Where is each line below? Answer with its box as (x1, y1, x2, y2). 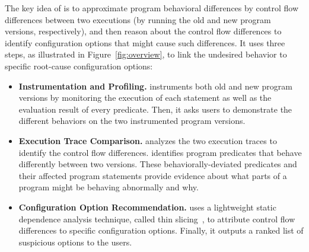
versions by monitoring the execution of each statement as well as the (18, 91, 272, 104)
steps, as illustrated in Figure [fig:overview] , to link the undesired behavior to (5, 48, 287, 60)
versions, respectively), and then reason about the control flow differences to (5, 25, 282, 37)
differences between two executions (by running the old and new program (5, 13, 271, 25)
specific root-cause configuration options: (5, 59, 153, 72)
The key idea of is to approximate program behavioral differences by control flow (5, 2, 299, 14)
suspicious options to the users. (18, 235, 132, 248)
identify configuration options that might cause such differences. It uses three (5, 36, 285, 49)
